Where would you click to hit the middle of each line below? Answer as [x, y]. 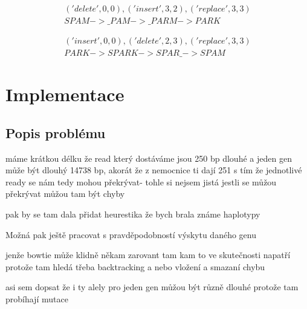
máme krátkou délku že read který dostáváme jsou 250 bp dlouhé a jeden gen [149, 158]
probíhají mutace [37, 299]
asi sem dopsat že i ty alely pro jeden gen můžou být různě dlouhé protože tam [152, 287]
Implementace [65, 94]
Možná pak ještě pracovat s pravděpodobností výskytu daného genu [131, 234]
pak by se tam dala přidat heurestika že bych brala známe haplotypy [133, 214]
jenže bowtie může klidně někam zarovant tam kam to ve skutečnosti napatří [148, 255]
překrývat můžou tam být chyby [65, 194]
